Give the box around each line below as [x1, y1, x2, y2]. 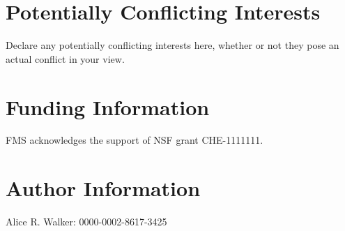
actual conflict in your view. [6, 51, 125, 66]
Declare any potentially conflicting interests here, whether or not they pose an [6, 38, 339, 52]
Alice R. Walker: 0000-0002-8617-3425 [6, 214, 167, 229]
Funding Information [6, 92, 210, 121]
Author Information [6, 174, 201, 202]
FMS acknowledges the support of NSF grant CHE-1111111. [6, 133, 263, 147]
